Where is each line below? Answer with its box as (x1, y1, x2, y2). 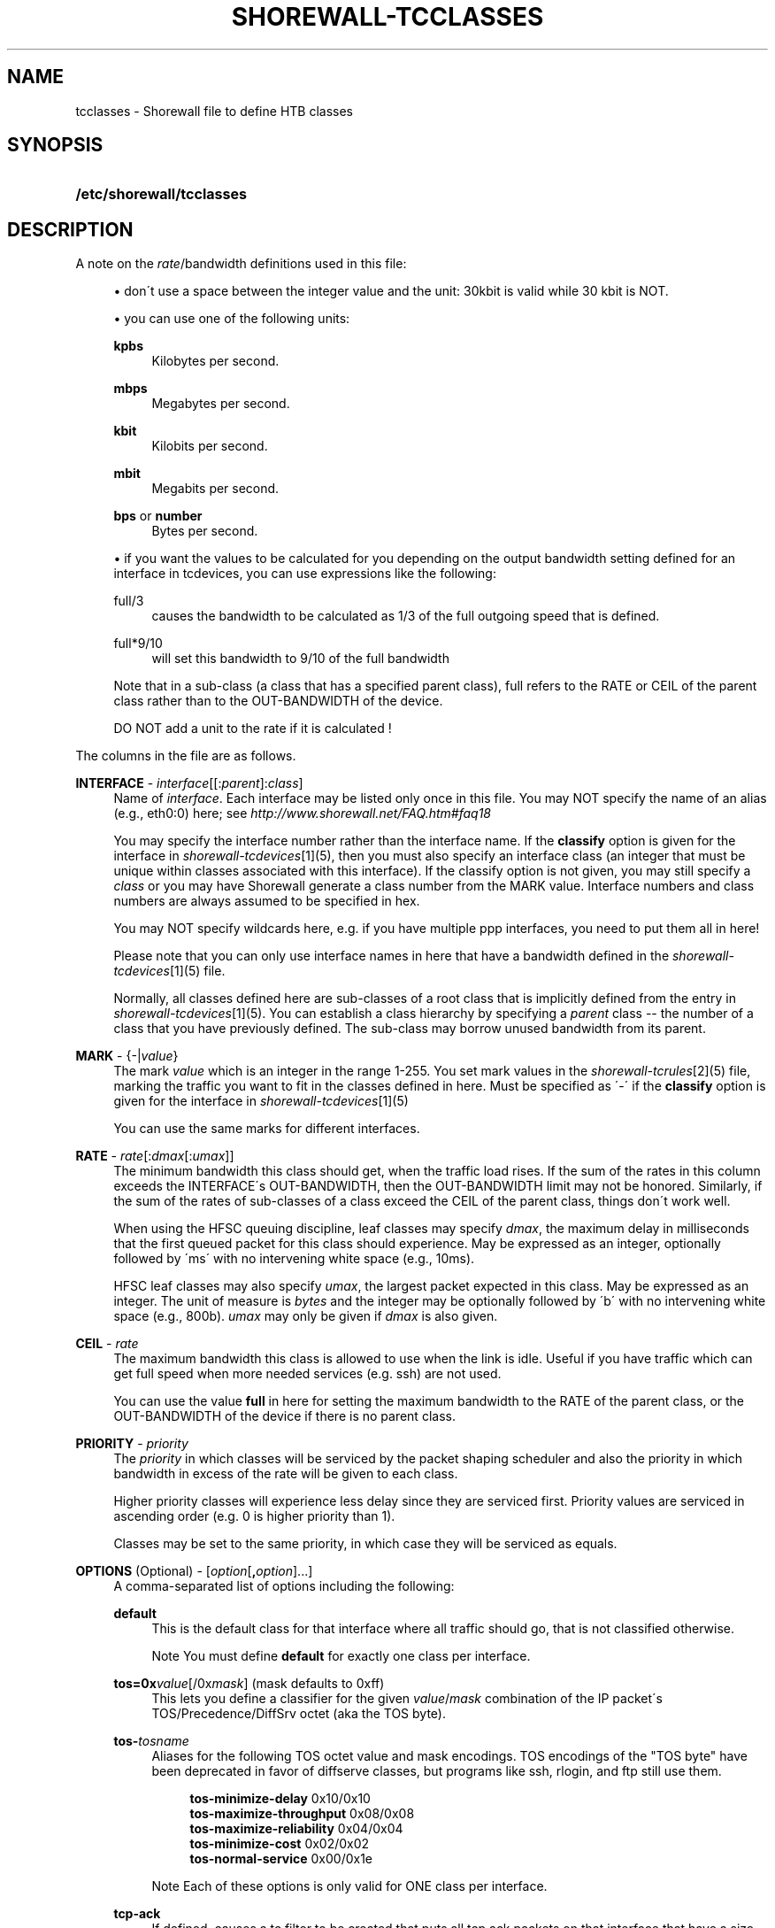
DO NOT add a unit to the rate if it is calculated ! (113, 721, 392, 736)
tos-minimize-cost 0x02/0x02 (189, 1836, 370, 1852)
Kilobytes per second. (151, 353, 280, 369)
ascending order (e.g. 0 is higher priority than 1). (113, 1508, 395, 1524)
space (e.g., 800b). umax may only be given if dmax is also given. (113, 1308, 498, 1324)
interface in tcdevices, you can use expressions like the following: (113, 566, 496, 582)
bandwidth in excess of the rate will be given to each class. (113, 1466, 458, 1482)
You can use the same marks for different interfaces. (113, 1121, 420, 1137)
